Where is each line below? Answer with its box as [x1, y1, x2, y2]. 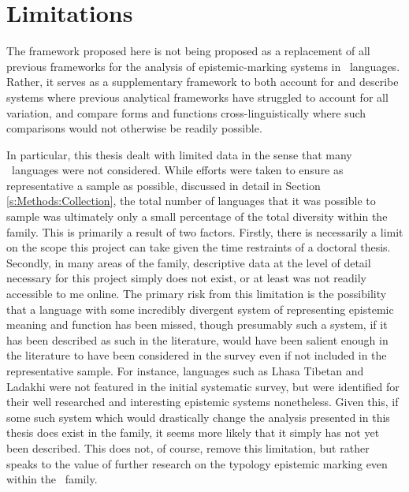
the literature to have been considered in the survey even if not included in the [6, 347, 387, 363]
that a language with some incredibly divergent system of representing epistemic [6, 300, 394, 317]
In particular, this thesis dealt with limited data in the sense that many [6, 146, 352, 162]
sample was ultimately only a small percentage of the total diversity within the [6, 208, 388, 225]
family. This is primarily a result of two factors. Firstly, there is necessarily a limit [6, 223, 403, 240]
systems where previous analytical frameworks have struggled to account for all [6, 88, 389, 105]
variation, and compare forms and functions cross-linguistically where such [6, 104, 366, 121]
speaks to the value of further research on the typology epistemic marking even [6, 455, 388, 471]
